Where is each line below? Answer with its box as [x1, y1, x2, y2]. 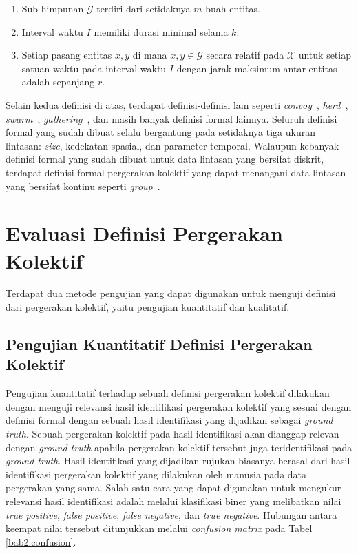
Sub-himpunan [21, 1, 84, 15]
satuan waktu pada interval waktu [21, 61, 167, 75]
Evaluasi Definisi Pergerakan [6, 219, 283, 247]
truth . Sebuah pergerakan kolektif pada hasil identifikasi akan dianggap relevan [6, 427, 339, 440]
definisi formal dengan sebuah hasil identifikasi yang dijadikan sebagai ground [6, 413, 333, 427]
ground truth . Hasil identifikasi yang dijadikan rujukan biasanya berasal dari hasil [6, 453, 350, 468]
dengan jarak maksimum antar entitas [176, 61, 337, 75]
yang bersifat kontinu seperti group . [6, 178, 160, 193]
